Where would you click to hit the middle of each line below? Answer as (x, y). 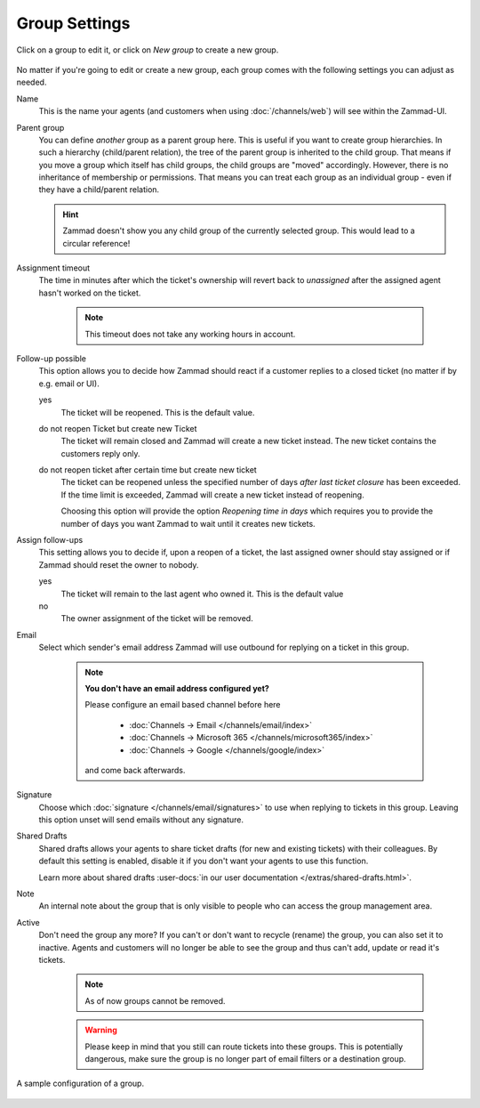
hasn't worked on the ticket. (90, 293)
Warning (101, 1030)
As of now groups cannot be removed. (155, 1000)
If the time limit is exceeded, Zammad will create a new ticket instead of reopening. (212, 495)
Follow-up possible (51, 358)
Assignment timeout (53, 268)
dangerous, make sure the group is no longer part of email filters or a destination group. (245, 1058)
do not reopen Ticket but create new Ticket (118, 428)
